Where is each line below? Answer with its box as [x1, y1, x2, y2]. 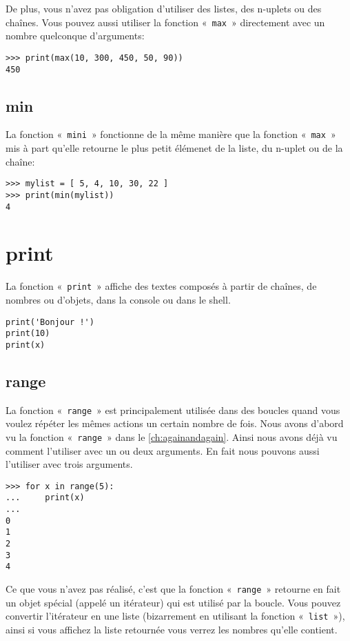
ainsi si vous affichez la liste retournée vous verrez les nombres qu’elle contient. [6, 622, 338, 636]
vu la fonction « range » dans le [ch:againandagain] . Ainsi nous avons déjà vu [6, 429, 338, 444]
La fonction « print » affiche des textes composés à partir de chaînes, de [6, 279, 317, 293]
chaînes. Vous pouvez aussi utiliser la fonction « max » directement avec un [6, 14, 325, 29]
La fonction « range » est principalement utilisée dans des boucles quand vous [6, 402, 340, 417]
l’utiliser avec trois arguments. [6, 457, 133, 471]
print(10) [6, 328, 50, 339]
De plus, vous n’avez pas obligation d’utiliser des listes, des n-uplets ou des [6, 1, 322, 15]
